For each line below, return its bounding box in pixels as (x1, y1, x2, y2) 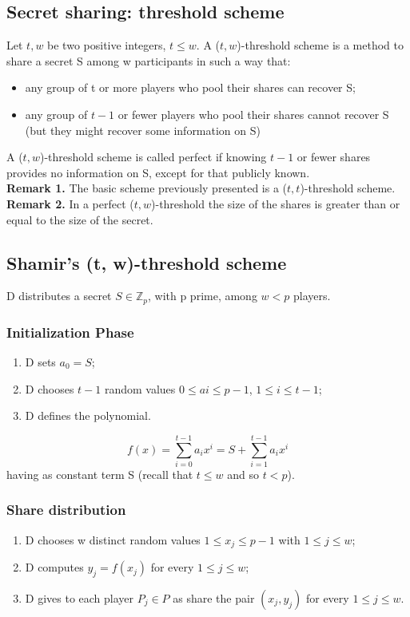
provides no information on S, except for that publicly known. (6, 164, 310, 180)
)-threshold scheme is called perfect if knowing (39, 148, 267, 165)
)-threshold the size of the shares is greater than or (151, 195, 400, 212)
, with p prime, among (147, 287, 257, 304)
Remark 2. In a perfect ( (6, 195, 134, 212)
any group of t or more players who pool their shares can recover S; (25, 79, 356, 96)
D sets (25, 354, 56, 370)
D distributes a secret (6, 287, 112, 304)
